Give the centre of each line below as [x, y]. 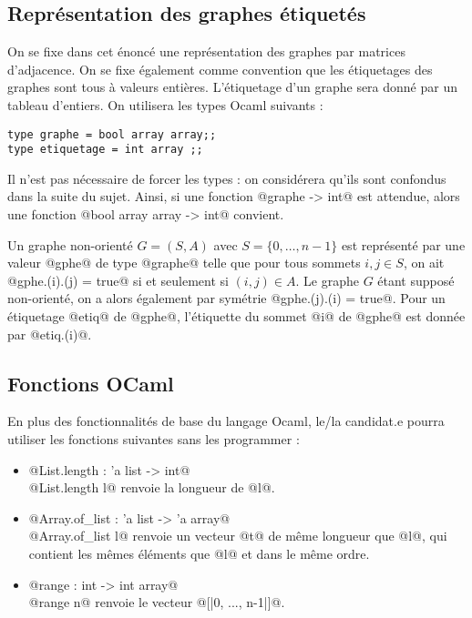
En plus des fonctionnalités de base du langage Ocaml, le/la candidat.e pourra [226, 421]
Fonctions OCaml [91, 383]
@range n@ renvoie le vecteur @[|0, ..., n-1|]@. [157, 602]
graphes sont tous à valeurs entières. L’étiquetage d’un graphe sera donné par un [233, 87]
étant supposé [416, 280]
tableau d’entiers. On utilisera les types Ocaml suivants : [165, 104]
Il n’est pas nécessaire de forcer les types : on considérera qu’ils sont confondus [227, 178]
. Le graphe [327, 280]
